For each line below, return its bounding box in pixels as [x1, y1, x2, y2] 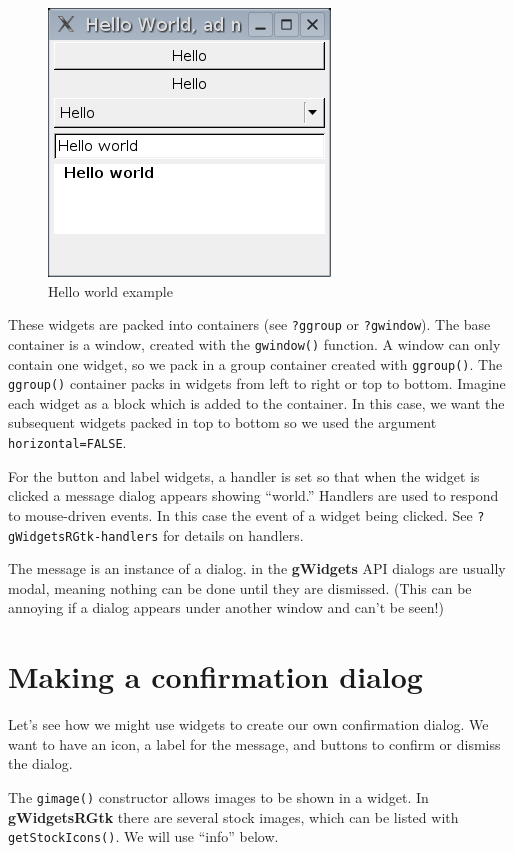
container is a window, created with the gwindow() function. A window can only [8, 333, 501, 354]
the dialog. [8, 753, 73, 774]
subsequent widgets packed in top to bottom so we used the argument [8, 412, 437, 433]
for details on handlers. [163, 524, 304, 545]
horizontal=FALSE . [8, 432, 127, 452]
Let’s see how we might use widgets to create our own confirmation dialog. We [8, 714, 489, 735]
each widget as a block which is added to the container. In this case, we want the [8, 392, 505, 413]
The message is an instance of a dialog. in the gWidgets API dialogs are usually [8, 558, 506, 579]
